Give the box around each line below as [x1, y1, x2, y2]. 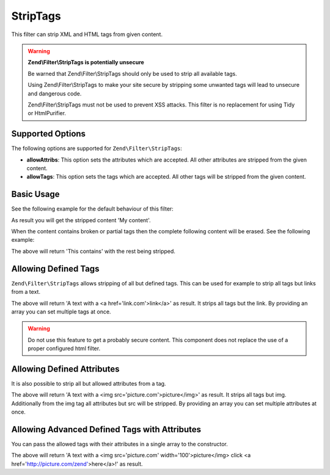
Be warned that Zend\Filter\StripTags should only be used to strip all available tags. [28, 70, 238, 77]
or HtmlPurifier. [28, 110, 67, 117]
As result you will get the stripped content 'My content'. [11, 216, 151, 223]
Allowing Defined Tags [11, 263, 100, 274]
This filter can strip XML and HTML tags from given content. [11, 31, 163, 38]
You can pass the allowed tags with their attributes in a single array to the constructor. [11, 441, 229, 448]
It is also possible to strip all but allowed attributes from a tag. [11, 380, 166, 387]
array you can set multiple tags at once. [11, 308, 111, 315]
